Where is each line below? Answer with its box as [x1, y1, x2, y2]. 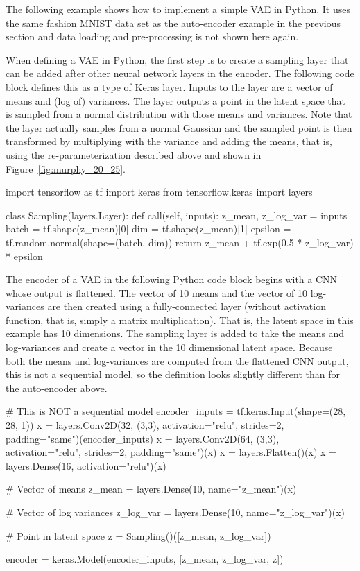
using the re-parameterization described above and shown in [6, 147, 262, 162]
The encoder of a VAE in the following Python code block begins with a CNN [6, 272, 338, 287]
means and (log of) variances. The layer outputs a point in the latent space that [6, 93, 345, 108]
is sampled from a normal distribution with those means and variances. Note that [6, 107, 352, 121]
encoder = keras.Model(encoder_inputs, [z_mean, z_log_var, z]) [6, 552, 284, 566]
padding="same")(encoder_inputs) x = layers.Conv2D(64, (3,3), [6, 431, 280, 445]
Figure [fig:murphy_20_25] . [6, 161, 126, 176]
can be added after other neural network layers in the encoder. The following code [6, 66, 354, 80]
